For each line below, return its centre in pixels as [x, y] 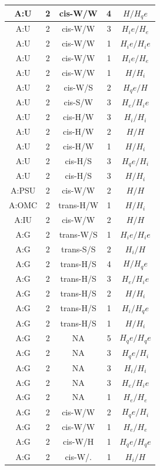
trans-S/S [78, 249]
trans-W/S [78, 234]
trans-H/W [79, 205]
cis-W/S [78, 87]
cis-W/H [79, 441]
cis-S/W [78, 102]
